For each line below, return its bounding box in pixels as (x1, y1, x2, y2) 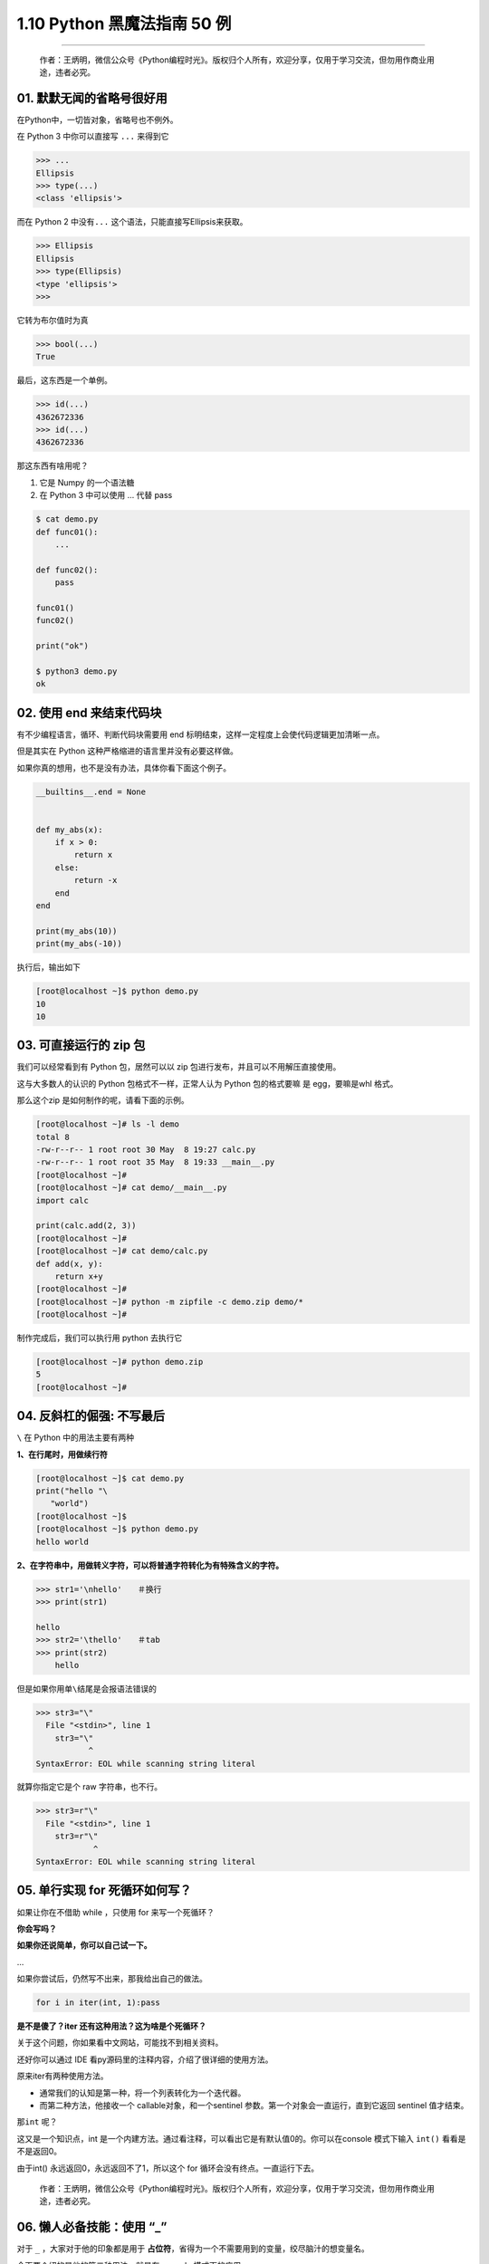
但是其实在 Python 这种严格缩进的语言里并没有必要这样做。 (16, 745, 239, 756)
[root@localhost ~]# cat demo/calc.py (35, 1246, 208, 1256)
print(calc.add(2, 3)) (35, 1221, 137, 1231)
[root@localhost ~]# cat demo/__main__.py (35, 1183, 227, 1193)
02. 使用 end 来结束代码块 (16, 705, 162, 720)
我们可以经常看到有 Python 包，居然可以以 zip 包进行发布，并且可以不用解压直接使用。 (16, 1061, 341, 1072)
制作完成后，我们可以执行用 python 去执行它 (16, 1332, 183, 1344)
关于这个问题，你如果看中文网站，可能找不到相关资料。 (16, 2038, 224, 2048)
